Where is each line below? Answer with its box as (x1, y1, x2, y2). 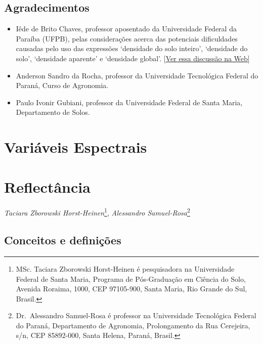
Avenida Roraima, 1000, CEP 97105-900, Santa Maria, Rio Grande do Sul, (16, 283, 247, 294)
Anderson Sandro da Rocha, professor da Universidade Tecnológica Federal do (16, 70, 258, 80)
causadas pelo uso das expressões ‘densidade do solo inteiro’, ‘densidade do (16, 43, 248, 54)
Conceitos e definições (4, 232, 121, 248)
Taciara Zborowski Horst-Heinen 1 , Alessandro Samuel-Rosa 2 (4, 206, 190, 218)
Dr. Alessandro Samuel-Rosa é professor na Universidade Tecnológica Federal (16, 310, 256, 321)
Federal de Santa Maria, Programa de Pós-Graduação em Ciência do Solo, (16, 273, 246, 284)
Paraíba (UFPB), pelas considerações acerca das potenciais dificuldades (16, 33, 238, 44)
